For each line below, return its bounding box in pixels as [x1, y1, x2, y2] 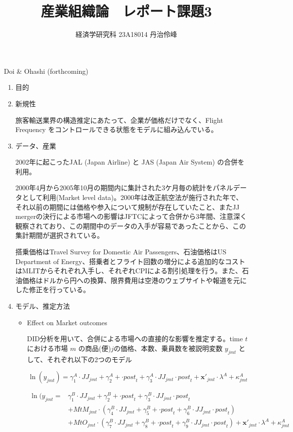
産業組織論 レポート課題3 [40, 1, 212, 21]
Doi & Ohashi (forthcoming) [4, 66, 88, 76]
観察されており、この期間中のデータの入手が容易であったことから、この [15, 220, 246, 231]
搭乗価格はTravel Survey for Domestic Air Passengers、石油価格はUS [15, 247, 226, 257]
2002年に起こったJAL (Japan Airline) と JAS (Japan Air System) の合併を [15, 157, 244, 167]
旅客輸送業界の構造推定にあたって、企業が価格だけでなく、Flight [15, 115, 224, 125]
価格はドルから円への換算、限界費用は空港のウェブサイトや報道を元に [22, 275, 247, 285]
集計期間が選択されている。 [15, 230, 104, 240]
